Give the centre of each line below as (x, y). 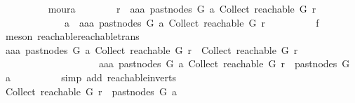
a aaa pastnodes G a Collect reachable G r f (192, 22)
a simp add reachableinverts (91, 77)
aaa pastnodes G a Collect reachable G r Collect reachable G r (152, 49)
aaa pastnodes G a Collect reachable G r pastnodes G (224, 63)
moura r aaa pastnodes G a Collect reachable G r (182, 8)
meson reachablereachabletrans (72, 36)
